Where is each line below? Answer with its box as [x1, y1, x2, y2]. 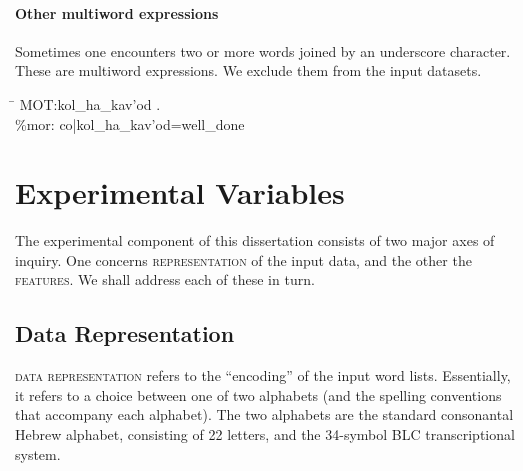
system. [15, 443, 61, 464]
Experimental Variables [15, 172, 345, 213]
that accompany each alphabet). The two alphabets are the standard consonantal [15, 404, 514, 425]
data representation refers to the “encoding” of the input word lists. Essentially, [15, 365, 511, 386]
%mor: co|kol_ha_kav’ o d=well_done [15, 113, 245, 134]
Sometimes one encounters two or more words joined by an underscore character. [15, 40, 511, 61]
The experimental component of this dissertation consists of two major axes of [15, 230, 495, 251]
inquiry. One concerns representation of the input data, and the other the [15, 249, 472, 270]
